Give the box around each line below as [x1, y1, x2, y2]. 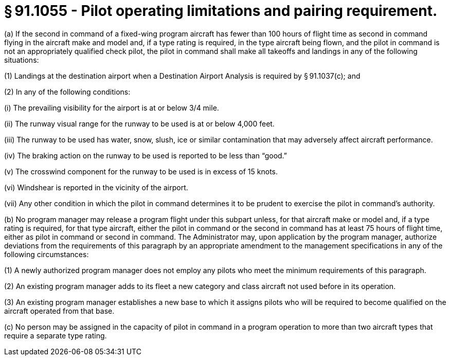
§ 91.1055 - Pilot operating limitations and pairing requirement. [4, 2, 438, 20]
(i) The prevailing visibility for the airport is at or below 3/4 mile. [4, 103, 219, 112]
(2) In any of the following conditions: [4, 87, 131, 96]
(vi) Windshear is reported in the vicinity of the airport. [4, 183, 188, 192]
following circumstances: [4, 249, 89, 259]
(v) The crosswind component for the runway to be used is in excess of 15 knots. [4, 167, 278, 176]
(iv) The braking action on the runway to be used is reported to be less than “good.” [4, 151, 287, 160]
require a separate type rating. [4, 331, 107, 340]
